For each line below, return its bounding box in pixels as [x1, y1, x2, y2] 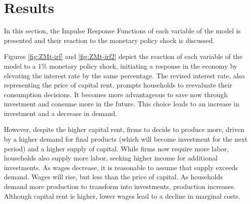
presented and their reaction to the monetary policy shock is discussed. [4, 35, 215, 45]
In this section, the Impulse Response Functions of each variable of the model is [4, 26, 241, 36]
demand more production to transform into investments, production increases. [4, 181, 236, 191]
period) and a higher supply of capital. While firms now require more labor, [4, 143, 229, 153]
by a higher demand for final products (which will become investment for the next [4, 134, 248, 144]
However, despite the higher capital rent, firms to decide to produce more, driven [4, 124, 245, 134]
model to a [4, 60, 36, 71]
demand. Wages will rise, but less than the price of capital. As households [4, 172, 223, 182]
